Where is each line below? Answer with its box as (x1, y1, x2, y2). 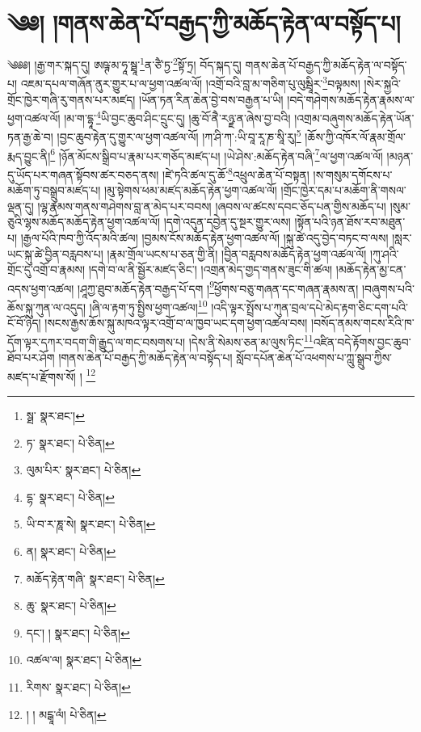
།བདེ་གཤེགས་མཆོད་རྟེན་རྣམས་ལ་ (287, 90, 415, 107)
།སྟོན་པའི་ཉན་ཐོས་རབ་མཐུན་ (294, 213, 406, 230)
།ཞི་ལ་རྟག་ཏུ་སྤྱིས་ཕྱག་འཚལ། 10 (89, 297, 208, 315)
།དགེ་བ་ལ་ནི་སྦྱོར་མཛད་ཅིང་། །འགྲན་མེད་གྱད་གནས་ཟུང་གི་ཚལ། (88, 261, 333, 278)
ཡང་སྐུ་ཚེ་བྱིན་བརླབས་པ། (7, 245, 103, 262)
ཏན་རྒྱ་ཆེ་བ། (7, 128, 53, 145)
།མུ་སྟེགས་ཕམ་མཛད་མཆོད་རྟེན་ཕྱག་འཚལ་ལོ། (103, 182, 277, 199)
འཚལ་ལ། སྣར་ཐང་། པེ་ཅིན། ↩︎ (26, 651, 141, 668)
